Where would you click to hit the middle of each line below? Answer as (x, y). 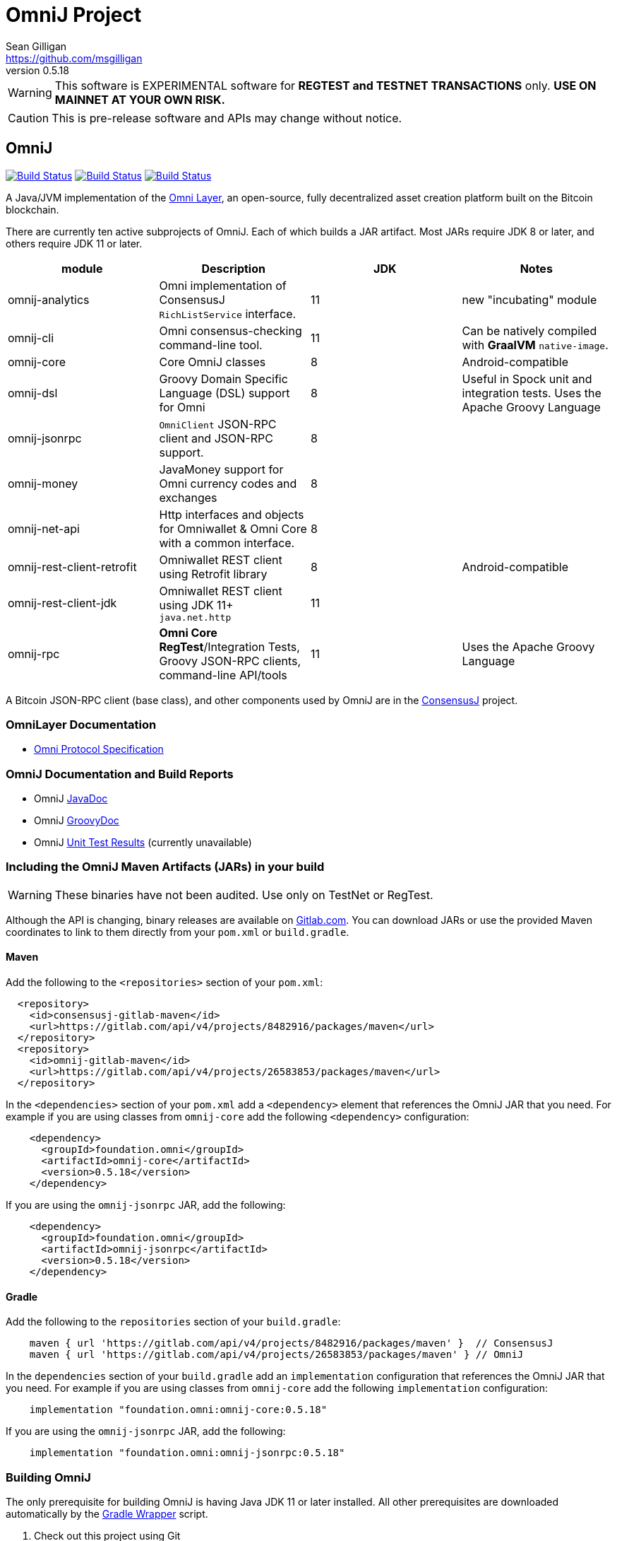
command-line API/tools (223, 675)
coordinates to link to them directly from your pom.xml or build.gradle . (178, 932)
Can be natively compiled (529, 330)
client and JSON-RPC (216, 438)
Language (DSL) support (224, 393)
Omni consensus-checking (230, 330)
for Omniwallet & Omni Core (233, 528)
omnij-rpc (34, 654)
